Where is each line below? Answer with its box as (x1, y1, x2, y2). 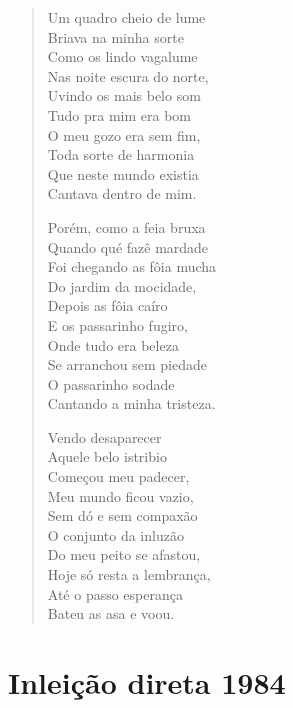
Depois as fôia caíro (47, 295, 168, 316)
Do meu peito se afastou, (47, 544, 201, 565)
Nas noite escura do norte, (47, 65, 209, 86)
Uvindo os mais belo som (47, 85, 201, 106)
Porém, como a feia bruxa (47, 216, 206, 237)
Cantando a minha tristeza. (47, 393, 216, 414)
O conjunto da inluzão (47, 524, 184, 545)
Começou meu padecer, (47, 466, 190, 487)
